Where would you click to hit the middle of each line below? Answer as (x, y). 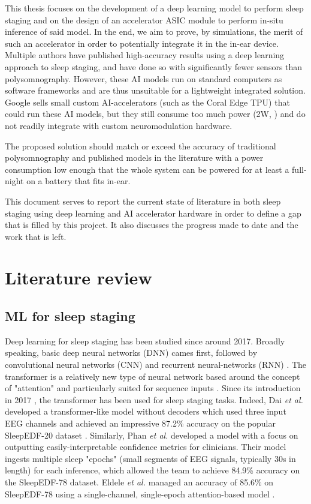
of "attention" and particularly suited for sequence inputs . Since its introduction (153, 388)
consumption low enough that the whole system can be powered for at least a (147, 169)
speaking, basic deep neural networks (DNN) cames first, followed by (131, 352)
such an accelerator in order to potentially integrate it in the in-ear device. (142, 43)
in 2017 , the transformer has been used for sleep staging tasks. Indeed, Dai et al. (154, 399)
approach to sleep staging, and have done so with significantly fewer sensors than (154, 66)
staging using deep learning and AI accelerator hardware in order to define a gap (153, 213)
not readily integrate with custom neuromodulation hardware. (119, 125)
